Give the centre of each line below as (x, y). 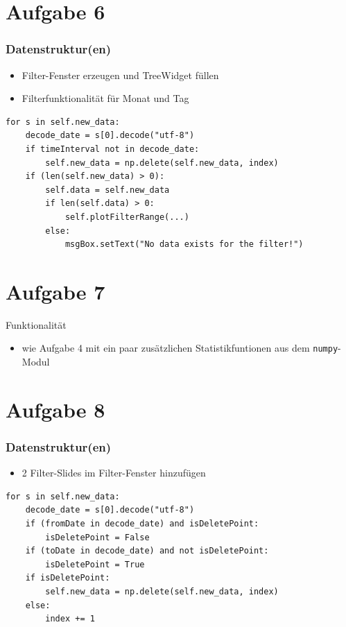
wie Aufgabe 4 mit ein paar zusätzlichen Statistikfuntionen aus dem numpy (180, 348)
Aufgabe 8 (55, 409)
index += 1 (70, 619)
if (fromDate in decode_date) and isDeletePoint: (142, 524)
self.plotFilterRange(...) (127, 217)
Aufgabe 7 (55, 291)
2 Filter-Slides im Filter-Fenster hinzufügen (114, 473)
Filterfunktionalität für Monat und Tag (105, 98)
